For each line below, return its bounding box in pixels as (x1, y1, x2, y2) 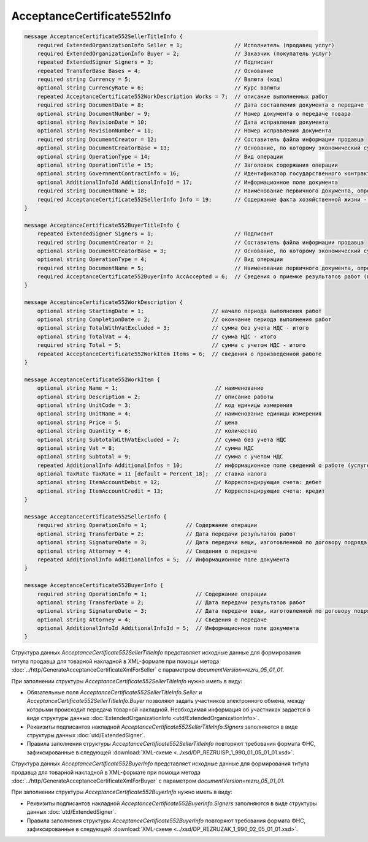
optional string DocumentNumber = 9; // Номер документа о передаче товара (37, 110, 351, 117)
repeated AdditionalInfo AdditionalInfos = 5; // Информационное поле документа (37, 556, 289, 563)
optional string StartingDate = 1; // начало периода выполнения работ (37, 307, 322, 314)
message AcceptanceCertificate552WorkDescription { (24, 299, 183, 306)
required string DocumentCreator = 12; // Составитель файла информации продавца (37, 135, 364, 143)
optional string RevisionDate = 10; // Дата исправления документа (37, 119, 328, 126)
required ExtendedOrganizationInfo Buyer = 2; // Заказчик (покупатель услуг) (37, 50, 332, 57)
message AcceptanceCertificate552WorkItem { (24, 376, 161, 383)
